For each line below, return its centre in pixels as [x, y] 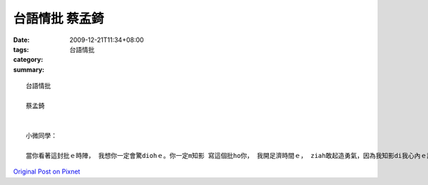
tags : [21, 49]
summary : [29, 69]
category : [28, 60]
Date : [21, 40]
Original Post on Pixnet [47, 171]
